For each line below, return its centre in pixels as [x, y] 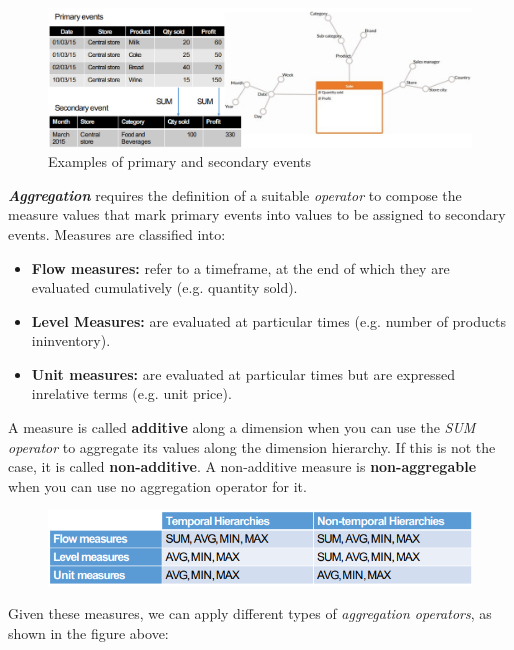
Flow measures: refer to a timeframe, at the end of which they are [240, 267]
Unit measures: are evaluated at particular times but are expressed [243, 373]
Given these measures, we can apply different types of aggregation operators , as [250, 613]
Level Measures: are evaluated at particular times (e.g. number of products [268, 320]
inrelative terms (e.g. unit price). [131, 393]
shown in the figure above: [88, 632]
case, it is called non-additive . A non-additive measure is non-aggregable [242, 466]
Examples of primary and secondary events [180, 161]
